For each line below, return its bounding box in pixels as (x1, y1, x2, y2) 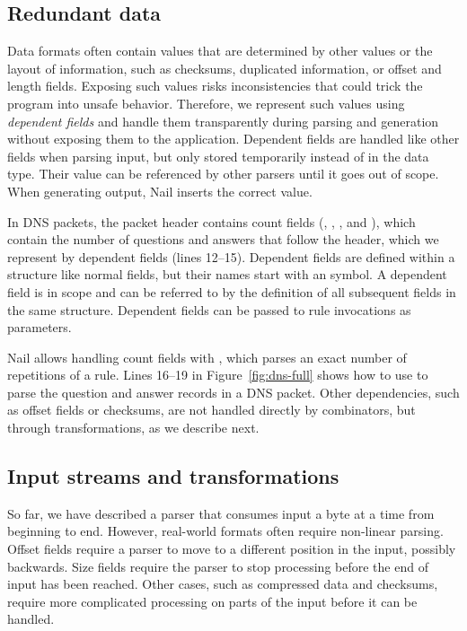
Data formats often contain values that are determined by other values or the (7, 41, 433, 60)
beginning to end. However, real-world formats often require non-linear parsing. (7, 521, 444, 540)
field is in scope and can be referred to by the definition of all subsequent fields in (7, 282, 456, 301)
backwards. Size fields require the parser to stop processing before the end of (7, 557, 428, 575)
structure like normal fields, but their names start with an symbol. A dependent (7, 265, 447, 284)
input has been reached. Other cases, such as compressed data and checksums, (7, 574, 438, 593)
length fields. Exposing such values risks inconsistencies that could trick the (7, 76, 423, 95)
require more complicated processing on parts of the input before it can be (7, 592, 418, 610)
